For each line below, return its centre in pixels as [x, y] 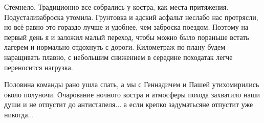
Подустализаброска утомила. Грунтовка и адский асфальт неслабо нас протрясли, [131, 17]
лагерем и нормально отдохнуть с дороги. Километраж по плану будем [115, 47]
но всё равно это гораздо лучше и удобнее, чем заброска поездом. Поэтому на [126, 27]
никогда [16, 114]
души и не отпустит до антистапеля [60, 104]
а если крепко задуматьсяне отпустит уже [188, 104]
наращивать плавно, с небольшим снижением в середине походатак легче [118, 57]
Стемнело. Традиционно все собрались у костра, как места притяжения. [116, 7]
